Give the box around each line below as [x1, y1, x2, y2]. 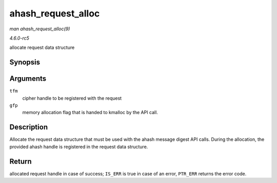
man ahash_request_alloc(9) [9, 26, 70, 32]
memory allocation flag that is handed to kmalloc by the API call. [22, 109, 159, 116]
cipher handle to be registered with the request [22, 95, 122, 101]
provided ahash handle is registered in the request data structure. [9, 143, 148, 150]
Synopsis [9, 58, 41, 67]
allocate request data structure [9, 44, 75, 51]
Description [9, 123, 48, 132]
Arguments [9, 75, 47, 83]
